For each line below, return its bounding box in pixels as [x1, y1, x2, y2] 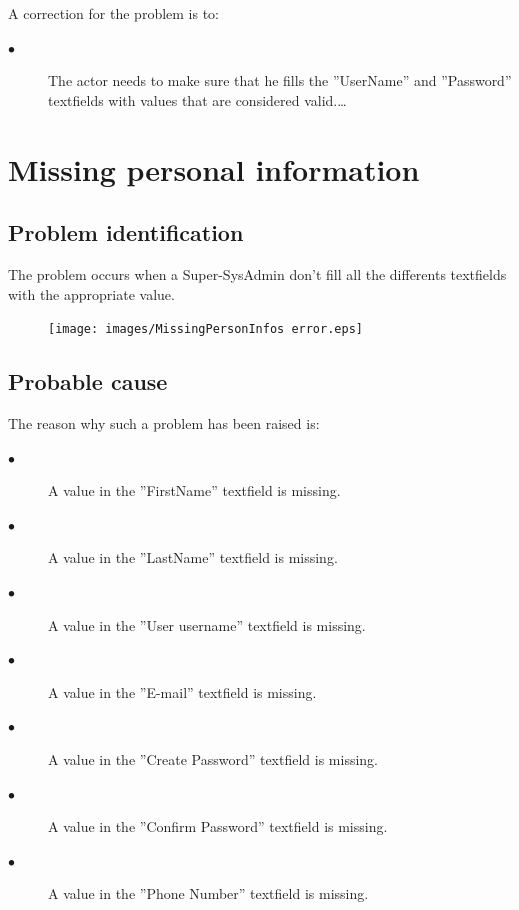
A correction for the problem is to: [8, 3, 220, 23]
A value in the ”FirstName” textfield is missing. [48, 480, 341, 501]
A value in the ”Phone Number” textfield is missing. [48, 883, 369, 904]
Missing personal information [8, 148, 420, 189]
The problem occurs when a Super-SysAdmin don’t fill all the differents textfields [8, 263, 507, 284]
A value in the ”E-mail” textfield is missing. [48, 681, 317, 702]
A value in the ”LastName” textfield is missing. [48, 547, 338, 568]
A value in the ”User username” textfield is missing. [48, 614, 366, 635]
